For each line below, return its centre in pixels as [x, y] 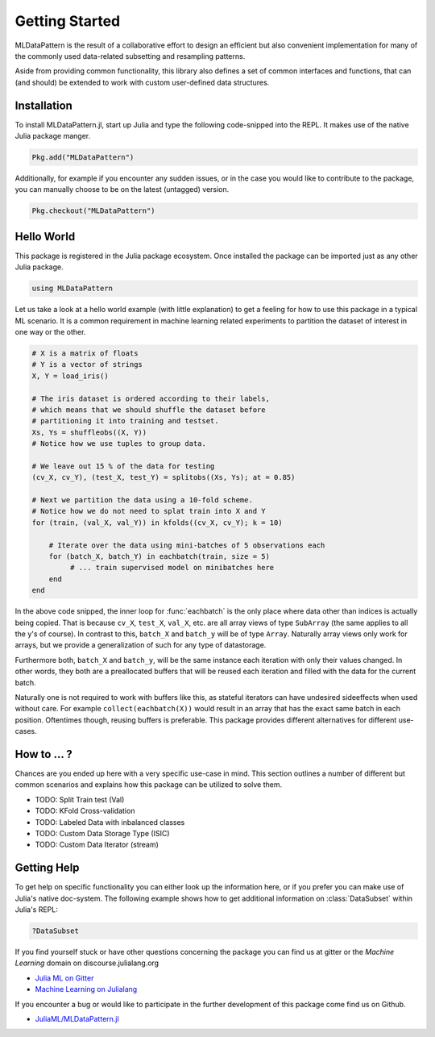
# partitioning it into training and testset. [125, 421]
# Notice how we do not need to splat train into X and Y [149, 511]
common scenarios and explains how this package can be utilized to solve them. [148, 785]
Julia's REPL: [36, 910]
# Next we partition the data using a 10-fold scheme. [142, 500]
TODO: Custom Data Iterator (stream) [97, 845]
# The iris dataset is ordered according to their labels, [151, 398]
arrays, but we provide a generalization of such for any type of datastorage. [141, 645]
